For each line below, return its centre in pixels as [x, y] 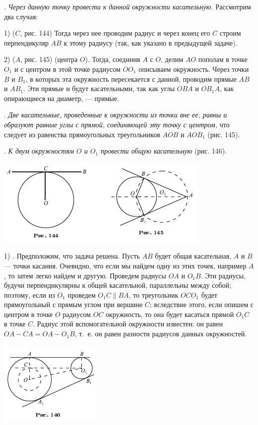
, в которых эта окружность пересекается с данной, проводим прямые [131, 79]
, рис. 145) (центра [49, 59]
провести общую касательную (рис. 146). [164, 151]
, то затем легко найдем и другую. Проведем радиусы [85, 275]
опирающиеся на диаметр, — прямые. [62, 98]
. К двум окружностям [39, 151]
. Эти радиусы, [223, 275]
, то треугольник [154, 294]
